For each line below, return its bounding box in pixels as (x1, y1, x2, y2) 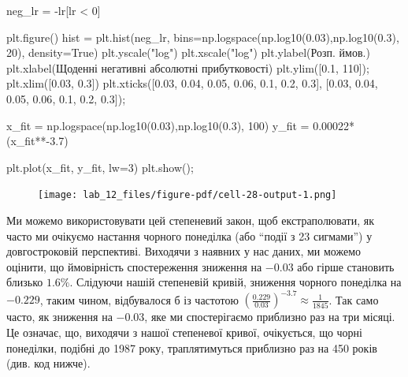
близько (6, 274, 43, 290)
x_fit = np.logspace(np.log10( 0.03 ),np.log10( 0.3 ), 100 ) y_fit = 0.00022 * (6, 117, 355, 133)
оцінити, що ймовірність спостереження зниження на (6, 258, 262, 274)
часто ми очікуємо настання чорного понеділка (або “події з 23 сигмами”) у (6, 227, 373, 244)
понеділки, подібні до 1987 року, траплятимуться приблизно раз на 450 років (6, 339, 377, 356)
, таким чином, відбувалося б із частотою (39, 291, 239, 308)
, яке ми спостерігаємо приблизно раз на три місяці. (144, 308, 395, 325)
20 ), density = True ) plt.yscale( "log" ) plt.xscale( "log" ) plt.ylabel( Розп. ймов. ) (6, 44, 370, 61)
